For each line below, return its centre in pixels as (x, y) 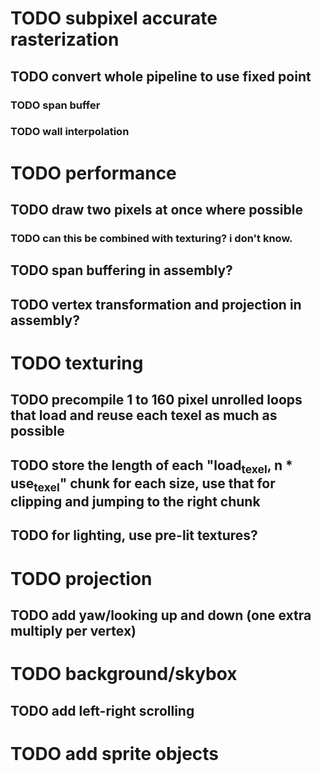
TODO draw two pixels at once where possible (156, 210)
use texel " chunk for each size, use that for (143, 485)
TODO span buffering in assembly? (121, 270)
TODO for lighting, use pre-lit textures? (134, 535)
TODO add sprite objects (115, 753)
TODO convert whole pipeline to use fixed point (161, 76)
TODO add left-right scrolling (102, 710)
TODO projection (81, 578)
